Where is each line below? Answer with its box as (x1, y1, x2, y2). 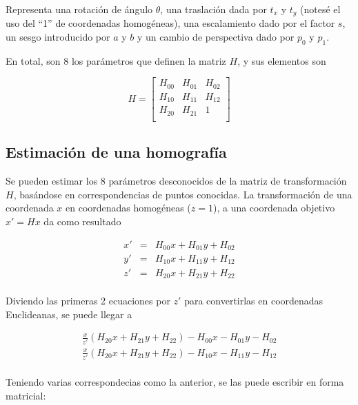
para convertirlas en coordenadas (184, 293, 324, 307)
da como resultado (43, 214, 121, 228)
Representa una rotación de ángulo (6, 2, 153, 16)
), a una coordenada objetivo (212, 200, 335, 215)
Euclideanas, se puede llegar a (6, 307, 132, 321)
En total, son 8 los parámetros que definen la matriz (6, 53, 226, 67)
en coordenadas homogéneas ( (66, 200, 191, 215)
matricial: (6, 388, 46, 402)
